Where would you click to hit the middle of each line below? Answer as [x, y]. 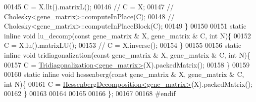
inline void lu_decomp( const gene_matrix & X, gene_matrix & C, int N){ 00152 [128, 35]
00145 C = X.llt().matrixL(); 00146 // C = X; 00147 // [89, 6]
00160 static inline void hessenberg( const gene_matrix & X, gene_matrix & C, [124, 74]
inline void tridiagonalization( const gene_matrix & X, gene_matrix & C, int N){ [127, 54]
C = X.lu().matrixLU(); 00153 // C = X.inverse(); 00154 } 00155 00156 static [123, 45]
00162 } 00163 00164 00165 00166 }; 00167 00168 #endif [90, 93]
